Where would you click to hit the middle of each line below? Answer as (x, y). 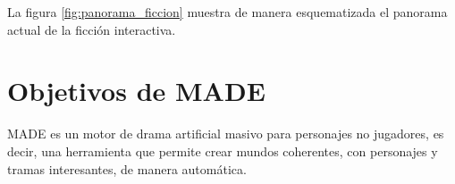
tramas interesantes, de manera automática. (127, 168)
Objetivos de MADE (136, 91)
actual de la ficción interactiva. (92, 29)
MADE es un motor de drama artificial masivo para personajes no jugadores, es (226, 134)
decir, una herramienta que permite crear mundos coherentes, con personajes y (223, 151)
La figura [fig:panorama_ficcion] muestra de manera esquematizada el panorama (227, 12)
